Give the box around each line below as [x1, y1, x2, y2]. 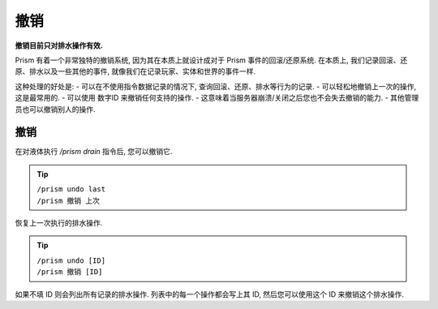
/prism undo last [36, 185, 105, 194]
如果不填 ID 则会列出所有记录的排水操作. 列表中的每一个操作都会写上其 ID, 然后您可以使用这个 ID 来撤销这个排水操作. [15, 289, 405, 299]
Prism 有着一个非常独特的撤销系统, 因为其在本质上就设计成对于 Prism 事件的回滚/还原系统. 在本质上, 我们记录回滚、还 [15, 55, 408, 65]
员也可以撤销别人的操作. [15, 104, 97, 114]
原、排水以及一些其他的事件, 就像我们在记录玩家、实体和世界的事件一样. [15, 67, 256, 76]
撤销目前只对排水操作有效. [15, 41, 103, 50]
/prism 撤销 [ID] [36, 268, 103, 277]
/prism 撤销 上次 [36, 195, 101, 205]
